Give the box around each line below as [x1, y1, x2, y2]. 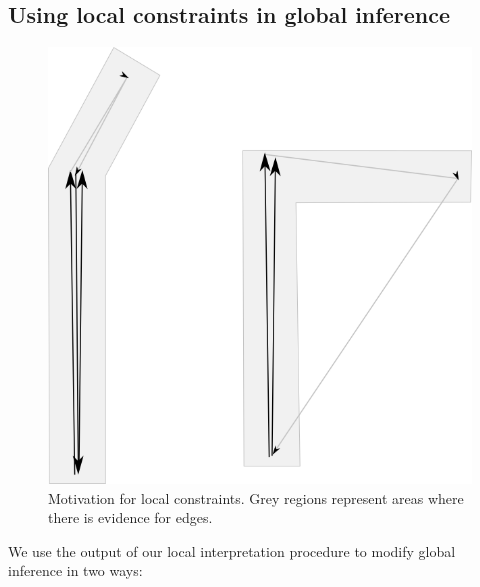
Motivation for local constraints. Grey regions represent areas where [48, 487, 464, 508]
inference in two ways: [8, 560, 143, 581]
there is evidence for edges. [48, 507, 213, 528]
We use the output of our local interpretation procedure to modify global [8, 540, 456, 561]
